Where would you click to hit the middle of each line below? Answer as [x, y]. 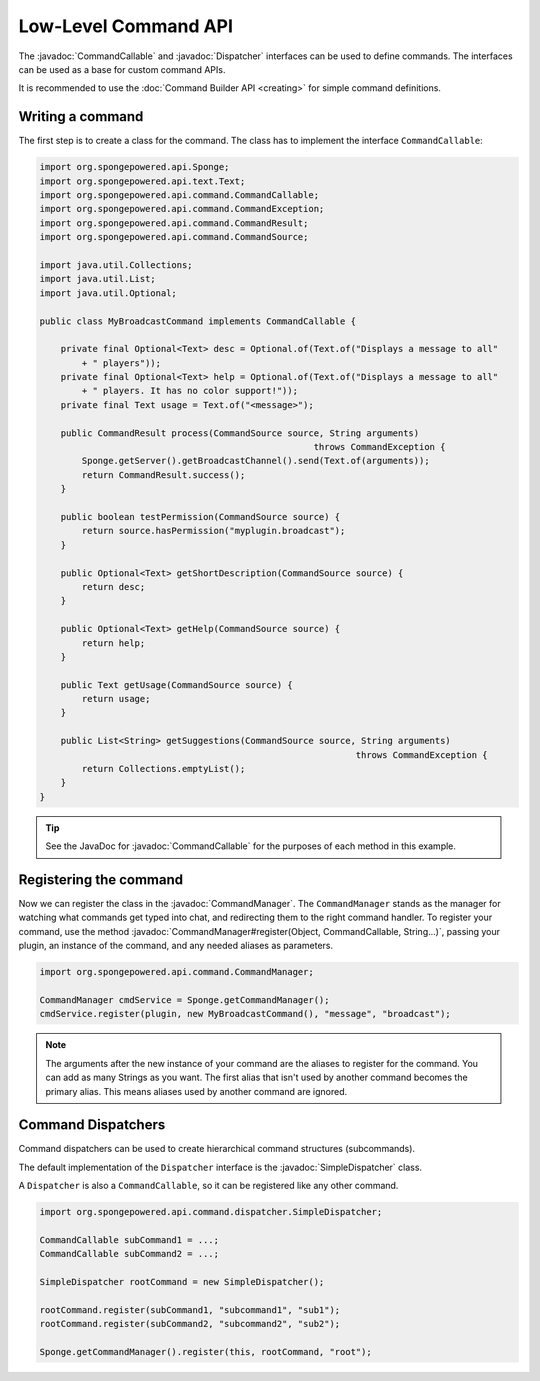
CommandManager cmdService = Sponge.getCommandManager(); [184, 1000]
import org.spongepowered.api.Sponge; [134, 167]
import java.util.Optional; [108, 293]
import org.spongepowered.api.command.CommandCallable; [179, 195]
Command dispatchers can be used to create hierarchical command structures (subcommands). [216, 1149]
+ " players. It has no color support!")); [190, 391]
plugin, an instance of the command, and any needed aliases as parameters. [176, 946]
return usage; [116, 699]
